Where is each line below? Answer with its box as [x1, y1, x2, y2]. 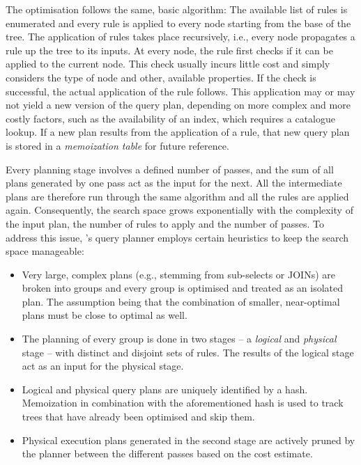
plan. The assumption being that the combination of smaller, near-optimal [22, 294, 340, 308]
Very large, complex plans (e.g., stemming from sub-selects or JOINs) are [22, 267, 335, 281]
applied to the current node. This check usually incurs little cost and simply [6, 56, 330, 71]
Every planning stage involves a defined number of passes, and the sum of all [6, 161, 334, 176]
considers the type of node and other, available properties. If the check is [6, 70, 316, 84]
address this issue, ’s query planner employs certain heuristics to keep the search [6, 230, 349, 244]
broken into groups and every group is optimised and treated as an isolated [22, 281, 344, 295]
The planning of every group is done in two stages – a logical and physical [22, 331, 337, 346]
